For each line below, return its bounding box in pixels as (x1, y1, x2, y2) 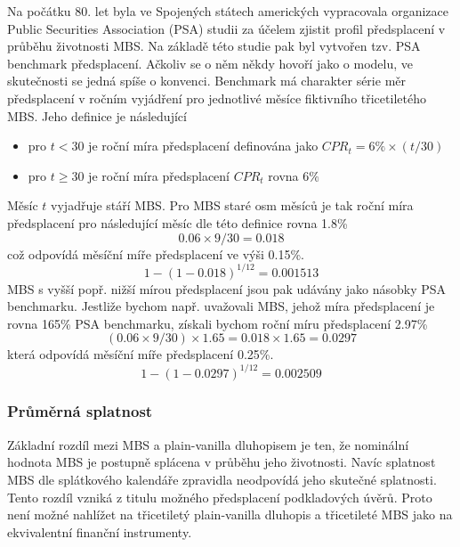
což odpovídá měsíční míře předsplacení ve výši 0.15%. (7, 244, 304, 263)
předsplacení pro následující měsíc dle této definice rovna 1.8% (7, 213, 348, 232)
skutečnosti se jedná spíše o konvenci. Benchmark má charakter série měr (7, 71, 406, 90)
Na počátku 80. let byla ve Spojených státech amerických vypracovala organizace (7, 2, 449, 20)
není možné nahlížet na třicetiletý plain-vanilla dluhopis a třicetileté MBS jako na (7, 505, 453, 524)
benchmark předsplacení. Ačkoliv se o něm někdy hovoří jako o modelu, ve (7, 53, 414, 72)
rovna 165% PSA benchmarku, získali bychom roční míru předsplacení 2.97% (7, 314, 428, 332)
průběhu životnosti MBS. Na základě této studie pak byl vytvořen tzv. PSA (7, 37, 421, 55)
